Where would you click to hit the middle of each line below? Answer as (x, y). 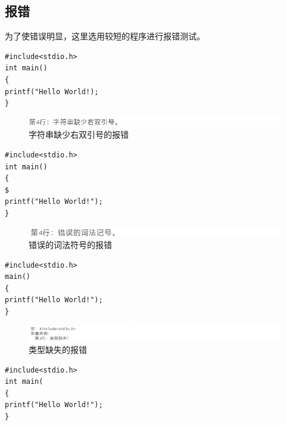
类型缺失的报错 (58, 349)
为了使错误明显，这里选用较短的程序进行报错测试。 (105, 36)
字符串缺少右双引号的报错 (79, 134)
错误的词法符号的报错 (70, 245)
